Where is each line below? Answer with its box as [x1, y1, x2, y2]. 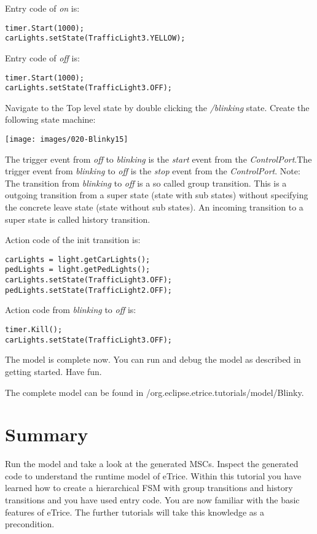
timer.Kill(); [5, 325, 63, 335]
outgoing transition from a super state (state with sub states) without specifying [5, 188, 308, 201]
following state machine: [5, 113, 96, 126]
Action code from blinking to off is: [5, 303, 136, 316]
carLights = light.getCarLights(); [5, 255, 151, 264]
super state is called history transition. [5, 212, 151, 225]
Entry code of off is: [5, 51, 80, 64]
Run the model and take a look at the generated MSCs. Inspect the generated [5, 457, 299, 470]
